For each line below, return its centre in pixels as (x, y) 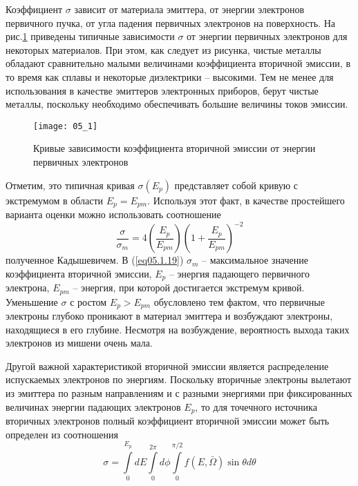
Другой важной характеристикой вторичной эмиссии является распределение (167, 366)
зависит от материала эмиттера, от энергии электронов (189, 9)
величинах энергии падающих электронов (93, 406)
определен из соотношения (62, 434)
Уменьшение (32, 301)
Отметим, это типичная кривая (70, 185)
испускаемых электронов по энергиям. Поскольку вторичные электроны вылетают (179, 379)
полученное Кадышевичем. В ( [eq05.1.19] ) (95, 260)
